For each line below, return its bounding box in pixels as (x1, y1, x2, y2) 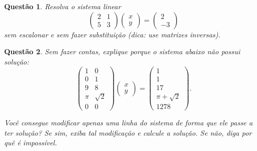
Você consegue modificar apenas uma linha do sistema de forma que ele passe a (4, 117, 253, 128)
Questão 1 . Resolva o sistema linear (4, 1, 121, 11)
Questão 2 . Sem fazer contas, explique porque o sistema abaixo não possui (4, 46, 241, 57)
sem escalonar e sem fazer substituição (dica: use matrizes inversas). (4, 29, 221, 39)
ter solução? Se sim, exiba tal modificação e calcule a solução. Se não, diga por (4, 127, 252, 138)
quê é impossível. (4, 137, 57, 148)
